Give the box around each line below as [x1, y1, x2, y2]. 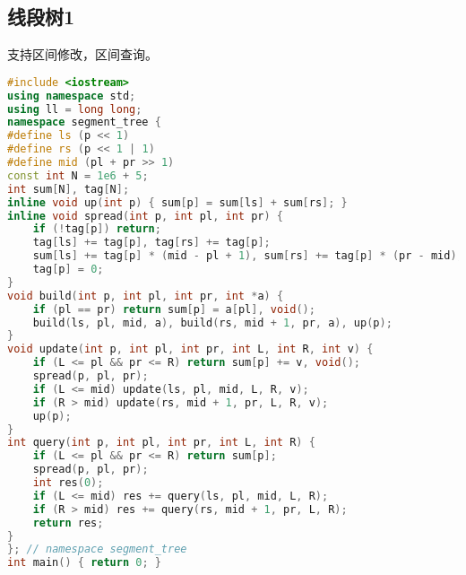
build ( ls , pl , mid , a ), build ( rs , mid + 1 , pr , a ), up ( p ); [32, 316, 393, 329]
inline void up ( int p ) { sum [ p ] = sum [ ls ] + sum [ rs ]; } [7, 196, 348, 209]
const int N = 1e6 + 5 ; [7, 169, 149, 182]
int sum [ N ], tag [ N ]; [7, 182, 130, 196]
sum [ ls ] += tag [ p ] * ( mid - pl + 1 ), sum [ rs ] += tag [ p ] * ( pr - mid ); [32, 249, 463, 263]
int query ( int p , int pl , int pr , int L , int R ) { [7, 436, 315, 449]
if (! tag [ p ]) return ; [32, 222, 161, 236]
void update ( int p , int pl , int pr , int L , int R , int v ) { [7, 343, 374, 356]
